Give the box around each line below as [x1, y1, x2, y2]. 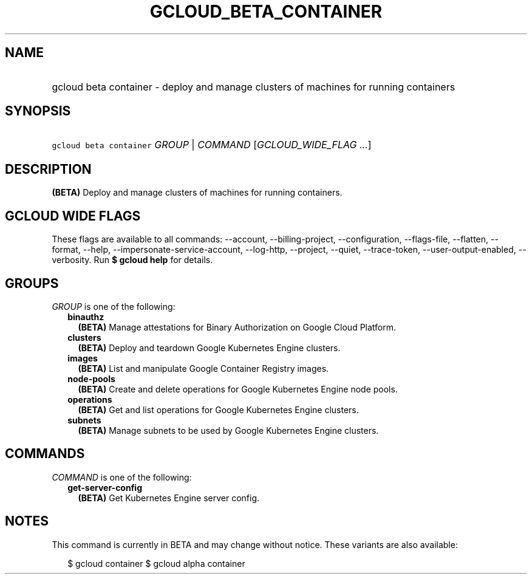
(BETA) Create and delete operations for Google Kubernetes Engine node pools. [78, 383, 398, 394]
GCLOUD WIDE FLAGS [5, 208, 141, 224]
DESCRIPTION [5, 161, 92, 177]
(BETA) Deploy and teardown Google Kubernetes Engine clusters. [78, 342, 341, 353]
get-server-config [67, 482, 143, 493]
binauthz [67, 311, 104, 322]
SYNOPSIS [5, 103, 71, 119]
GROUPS [5, 275, 59, 291]
